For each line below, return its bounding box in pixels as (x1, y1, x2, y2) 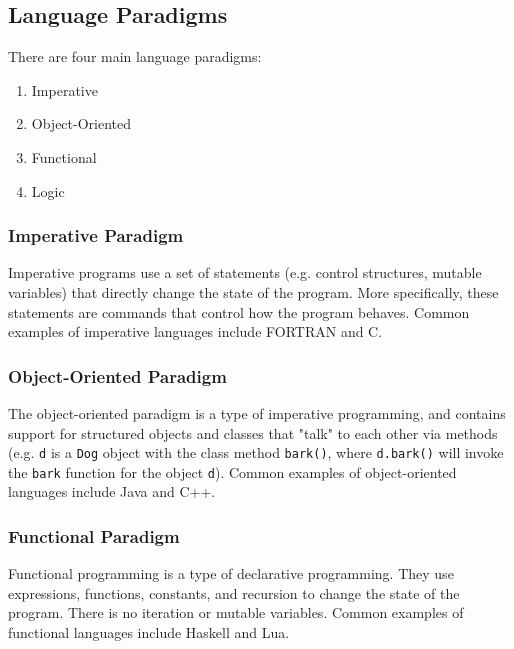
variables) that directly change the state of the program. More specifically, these (8, 281, 499, 302)
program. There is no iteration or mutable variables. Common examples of (8, 602, 464, 623)
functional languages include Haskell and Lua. (8, 622, 290, 643)
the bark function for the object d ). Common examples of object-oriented (8, 461, 457, 482)
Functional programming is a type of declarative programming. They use (8, 563, 454, 584)
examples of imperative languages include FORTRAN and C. (8, 321, 383, 342)
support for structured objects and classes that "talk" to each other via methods (8, 422, 498, 443)
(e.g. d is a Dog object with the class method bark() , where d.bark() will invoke (8, 442, 504, 463)
